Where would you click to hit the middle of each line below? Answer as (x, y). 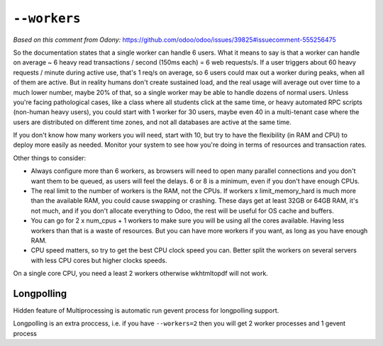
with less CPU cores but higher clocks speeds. (99, 260)
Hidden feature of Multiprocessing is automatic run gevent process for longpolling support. (146, 311)
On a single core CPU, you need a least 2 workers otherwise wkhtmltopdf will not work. (141, 274)
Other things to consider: (50, 158)
